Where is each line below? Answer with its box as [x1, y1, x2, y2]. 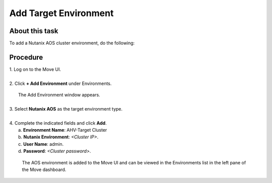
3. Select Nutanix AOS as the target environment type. [9, 106, 123, 112]
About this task [9, 27, 58, 35]
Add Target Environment [9, 8, 114, 19]
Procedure [9, 53, 43, 61]
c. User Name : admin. [18, 141, 64, 147]
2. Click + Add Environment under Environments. [9, 80, 112, 86]
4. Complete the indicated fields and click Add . [9, 120, 107, 126]
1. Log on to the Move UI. [9, 66, 61, 72]
